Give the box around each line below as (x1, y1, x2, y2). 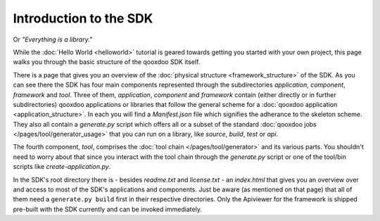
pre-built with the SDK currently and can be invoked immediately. (13, 205, 202, 213)
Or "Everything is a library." (13, 35, 93, 44)
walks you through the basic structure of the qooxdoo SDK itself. (13, 58, 201, 66)
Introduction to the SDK (13, 11, 153, 26)
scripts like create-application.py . (13, 163, 111, 171)
